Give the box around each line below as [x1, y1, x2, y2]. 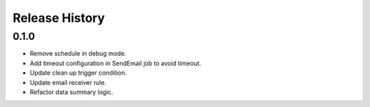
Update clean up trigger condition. [29, 69, 127, 77]
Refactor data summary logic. [29, 88, 113, 96]
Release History [12, 10, 106, 25]
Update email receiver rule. [29, 78, 106, 86]
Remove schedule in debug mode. [29, 49, 127, 58]
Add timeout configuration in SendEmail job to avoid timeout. [29, 59, 201, 67]
